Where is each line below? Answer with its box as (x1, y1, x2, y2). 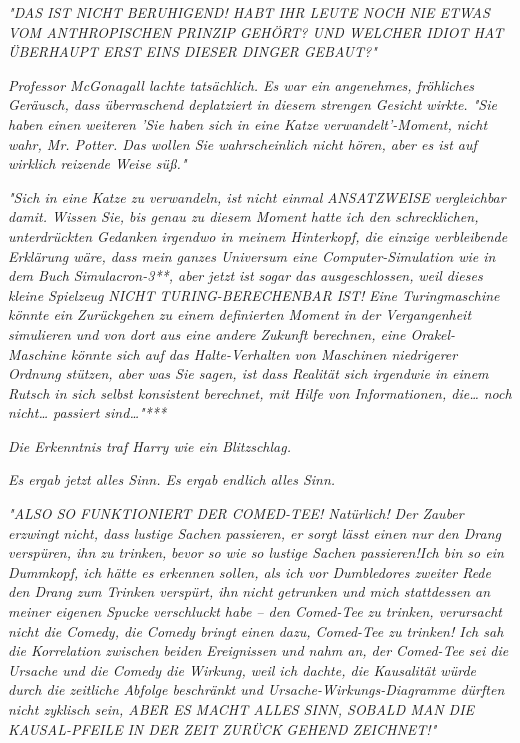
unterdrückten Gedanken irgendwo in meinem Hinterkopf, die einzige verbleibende (8, 225, 508, 246)
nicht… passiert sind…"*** (8, 402, 167, 423)
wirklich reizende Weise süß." (8, 153, 187, 174)
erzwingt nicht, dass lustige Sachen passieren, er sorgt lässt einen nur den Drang (8, 522, 501, 543)
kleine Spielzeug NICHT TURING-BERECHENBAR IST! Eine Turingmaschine (8, 284, 500, 305)
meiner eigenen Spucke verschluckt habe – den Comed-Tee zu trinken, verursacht (8, 601, 502, 622)
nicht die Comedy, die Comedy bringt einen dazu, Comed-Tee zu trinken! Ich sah (8, 620, 504, 641)
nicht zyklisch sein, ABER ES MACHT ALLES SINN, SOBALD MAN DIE (8, 699, 475, 719)
